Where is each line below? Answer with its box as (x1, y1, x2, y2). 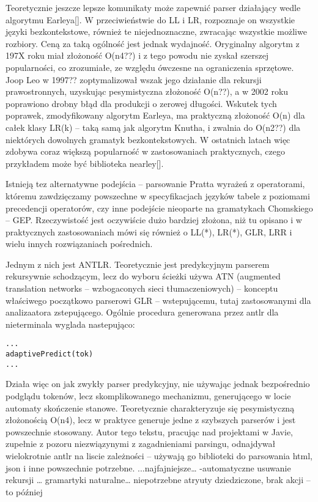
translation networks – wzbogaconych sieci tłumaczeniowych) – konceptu (6, 282, 278, 295)
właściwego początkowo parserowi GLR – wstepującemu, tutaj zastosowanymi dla (6, 293, 311, 306)
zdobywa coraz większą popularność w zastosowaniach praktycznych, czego (6, 145, 285, 158)
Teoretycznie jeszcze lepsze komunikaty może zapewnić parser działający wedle (6, 1, 301, 13)
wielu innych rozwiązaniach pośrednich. (6, 237, 153, 250)
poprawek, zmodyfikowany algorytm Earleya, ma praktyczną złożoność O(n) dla (6, 109, 305, 122)
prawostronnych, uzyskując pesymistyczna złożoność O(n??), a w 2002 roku (6, 85, 289, 98)
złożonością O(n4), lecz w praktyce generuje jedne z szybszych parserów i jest (6, 413, 296, 426)
